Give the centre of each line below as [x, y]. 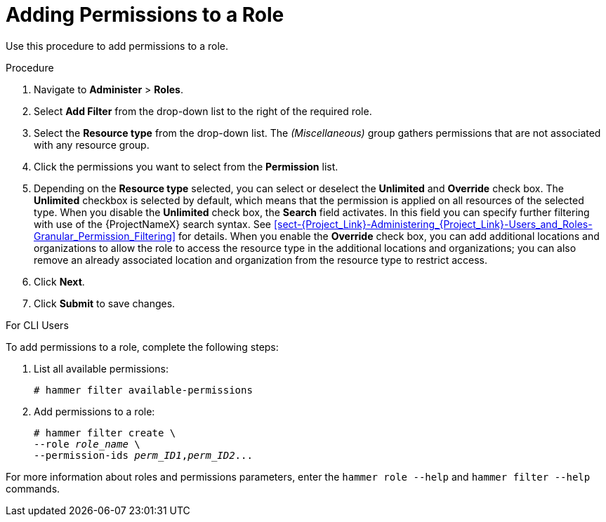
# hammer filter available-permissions [143, 390]
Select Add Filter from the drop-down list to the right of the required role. [203, 111]
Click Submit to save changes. [105, 303]
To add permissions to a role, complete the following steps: [142, 347]
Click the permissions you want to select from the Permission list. [186, 166]
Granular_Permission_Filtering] [105, 236]
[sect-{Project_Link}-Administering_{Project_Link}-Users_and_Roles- [433, 224]
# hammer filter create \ [105, 433]
